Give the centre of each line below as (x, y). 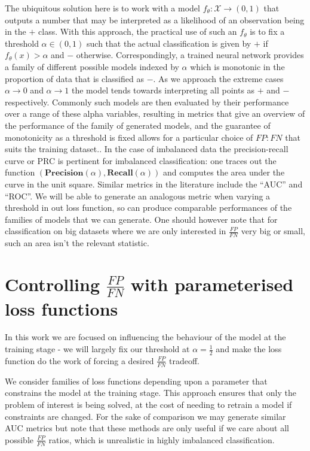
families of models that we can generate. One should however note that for (141, 219)
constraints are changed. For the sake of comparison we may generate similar (145, 416)
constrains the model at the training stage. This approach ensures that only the (151, 393)
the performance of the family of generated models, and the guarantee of (138, 125)
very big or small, (273, 231)
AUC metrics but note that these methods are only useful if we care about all (147, 428)
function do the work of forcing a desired (79, 360)
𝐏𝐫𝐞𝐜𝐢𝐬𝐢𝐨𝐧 (64, 173)
